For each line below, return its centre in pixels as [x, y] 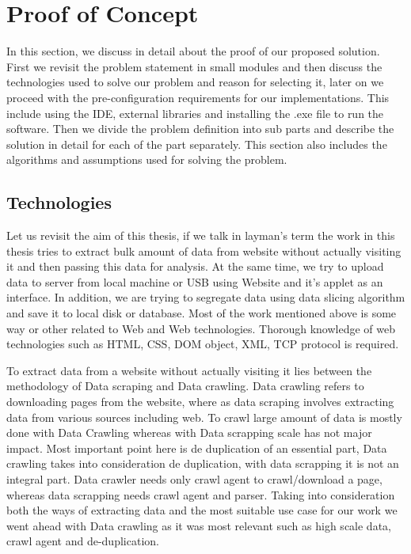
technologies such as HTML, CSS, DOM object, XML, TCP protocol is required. [203, 344]
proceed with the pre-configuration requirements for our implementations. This [198, 97]
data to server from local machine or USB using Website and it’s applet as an [195, 281]
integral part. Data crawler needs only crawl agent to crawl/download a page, [194, 478]
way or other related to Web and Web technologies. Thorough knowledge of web [201, 328]
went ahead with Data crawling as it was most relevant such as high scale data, [199, 525]
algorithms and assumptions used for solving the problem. [147, 159]
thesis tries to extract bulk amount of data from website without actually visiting [204, 250]
